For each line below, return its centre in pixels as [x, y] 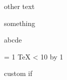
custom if [18, 73]
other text [19, 6]
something [20, 23]
